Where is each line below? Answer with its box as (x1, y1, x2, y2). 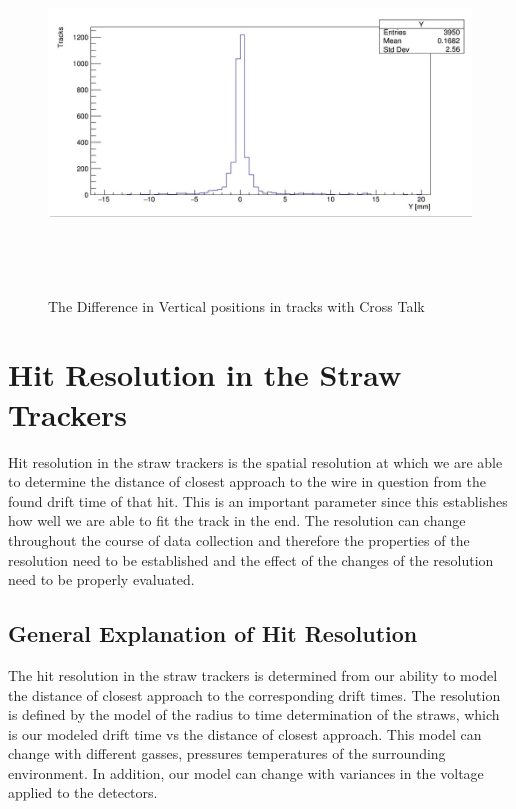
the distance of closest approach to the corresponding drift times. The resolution (8, 684, 501, 705)
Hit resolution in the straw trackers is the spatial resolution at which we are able (8, 451, 503, 472)
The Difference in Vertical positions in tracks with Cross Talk (48, 295, 425, 316)
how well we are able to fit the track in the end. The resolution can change (8, 510, 466, 531)
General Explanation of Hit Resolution (8, 618, 418, 649)
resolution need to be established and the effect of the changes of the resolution (8, 549, 494, 570)
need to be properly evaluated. (8, 569, 195, 590)
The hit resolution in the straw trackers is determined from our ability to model (8, 664, 498, 685)
